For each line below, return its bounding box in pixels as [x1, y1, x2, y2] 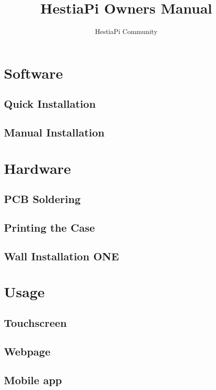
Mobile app [4, 372, 62, 387]
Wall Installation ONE [4, 248, 119, 263]
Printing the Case [4, 220, 95, 235]
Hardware [4, 158, 71, 178]
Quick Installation [4, 96, 96, 111]
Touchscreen [4, 315, 67, 330]
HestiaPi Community [95, 26, 158, 36]
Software [4, 63, 63, 83]
